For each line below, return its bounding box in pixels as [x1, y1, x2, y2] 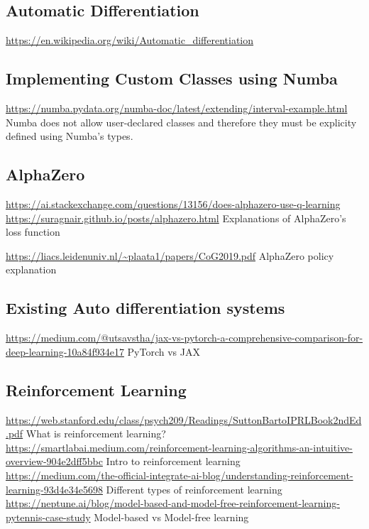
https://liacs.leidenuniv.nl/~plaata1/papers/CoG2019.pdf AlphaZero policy [6, 248, 334, 263]
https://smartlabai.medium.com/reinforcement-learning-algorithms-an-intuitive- [6, 440, 353, 454]
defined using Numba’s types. [6, 129, 133, 143]
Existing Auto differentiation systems [6, 297, 285, 319]
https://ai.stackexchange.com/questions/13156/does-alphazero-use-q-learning [6, 196, 341, 211]
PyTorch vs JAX [127, 344, 200, 359]
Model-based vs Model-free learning [94, 509, 249, 524]
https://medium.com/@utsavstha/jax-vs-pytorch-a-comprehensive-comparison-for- [6, 330, 363, 345]
